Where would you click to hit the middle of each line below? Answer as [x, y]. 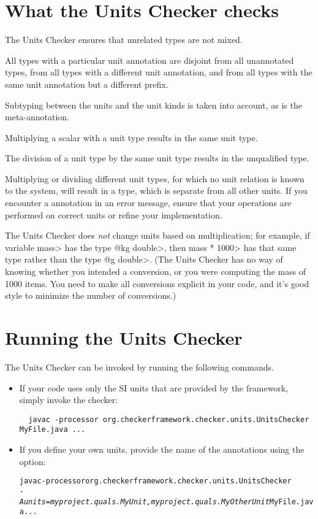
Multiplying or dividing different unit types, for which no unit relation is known [155, 178]
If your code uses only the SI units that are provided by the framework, [154, 387]
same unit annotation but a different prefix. [87, 84]
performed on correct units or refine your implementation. [114, 214]
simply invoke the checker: [69, 400]
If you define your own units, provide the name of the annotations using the [162, 449]
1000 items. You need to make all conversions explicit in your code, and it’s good [157, 283]
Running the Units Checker [124, 337]
